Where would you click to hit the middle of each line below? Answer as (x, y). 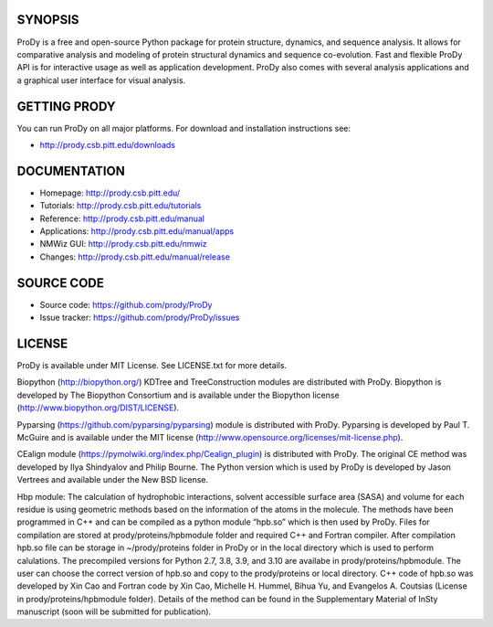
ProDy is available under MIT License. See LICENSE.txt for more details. (152, 366)
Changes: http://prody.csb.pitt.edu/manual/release (135, 257)
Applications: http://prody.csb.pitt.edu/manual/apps (137, 231)
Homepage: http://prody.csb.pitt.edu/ (110, 193)
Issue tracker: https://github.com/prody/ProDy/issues (140, 318)
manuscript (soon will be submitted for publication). (114, 611)
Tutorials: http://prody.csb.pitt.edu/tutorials (121, 206)
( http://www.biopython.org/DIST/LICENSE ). (98, 408)
